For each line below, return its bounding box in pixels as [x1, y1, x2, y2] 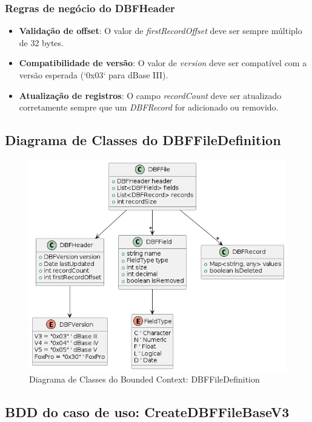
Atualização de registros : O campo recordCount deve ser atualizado [19, 89, 282, 101]
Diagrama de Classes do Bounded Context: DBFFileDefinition [29, 373, 260, 386]
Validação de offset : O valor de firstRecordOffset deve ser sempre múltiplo [19, 24, 302, 37]
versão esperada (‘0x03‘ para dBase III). [19, 69, 168, 81]
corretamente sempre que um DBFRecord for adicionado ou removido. [19, 101, 279, 114]
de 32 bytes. [19, 36, 64, 49]
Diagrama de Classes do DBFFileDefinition [5, 131, 281, 149]
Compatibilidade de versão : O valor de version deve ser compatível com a [19, 56, 307, 69]
